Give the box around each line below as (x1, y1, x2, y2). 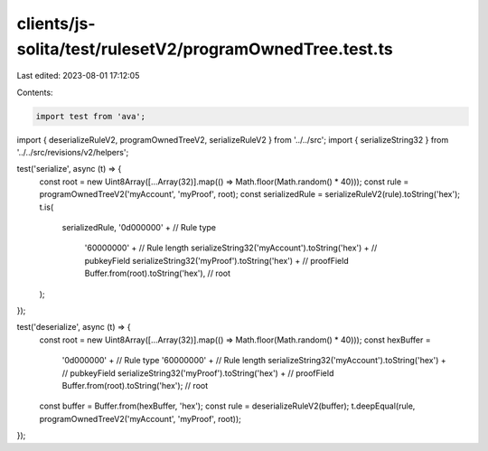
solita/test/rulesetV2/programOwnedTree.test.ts (16, 39, 393, 59)
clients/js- (16, 14, 96, 33)
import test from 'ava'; (35, 111, 146, 121)
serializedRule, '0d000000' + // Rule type (61, 222, 217, 233)
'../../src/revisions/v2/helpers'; (16, 147, 129, 158)
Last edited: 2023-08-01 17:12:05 (16, 70, 140, 81)
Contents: (16, 87, 53, 98)
